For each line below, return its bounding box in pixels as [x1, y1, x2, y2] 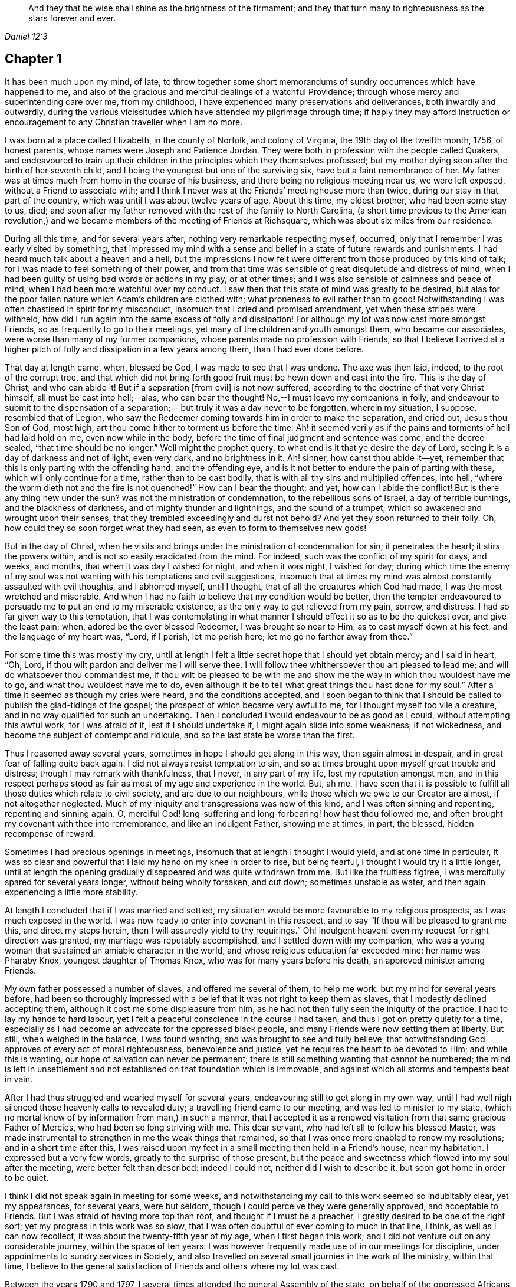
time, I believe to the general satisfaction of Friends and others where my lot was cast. [5, 1260, 340, 1271]
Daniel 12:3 [5, 31, 48, 41]
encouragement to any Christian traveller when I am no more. [5, 116, 243, 127]
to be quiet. [5, 1172, 49, 1183]
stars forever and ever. [28, 13, 116, 23]
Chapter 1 [5, 51, 62, 67]
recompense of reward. [5, 828, 96, 839]
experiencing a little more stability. [5, 886, 138, 897]
